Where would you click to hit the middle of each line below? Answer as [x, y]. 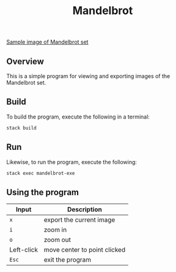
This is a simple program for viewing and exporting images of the [88, 76]
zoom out [57, 240]
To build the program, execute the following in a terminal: [78, 117]
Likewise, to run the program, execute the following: [72, 162]
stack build [21, 128]
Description [84, 209]
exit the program [68, 260]
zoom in [55, 230]
